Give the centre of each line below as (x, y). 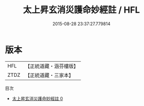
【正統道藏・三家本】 (49, 75)
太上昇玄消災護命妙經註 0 (37, 98)
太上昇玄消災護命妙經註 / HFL (81, 10)
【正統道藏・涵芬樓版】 (52, 66)
